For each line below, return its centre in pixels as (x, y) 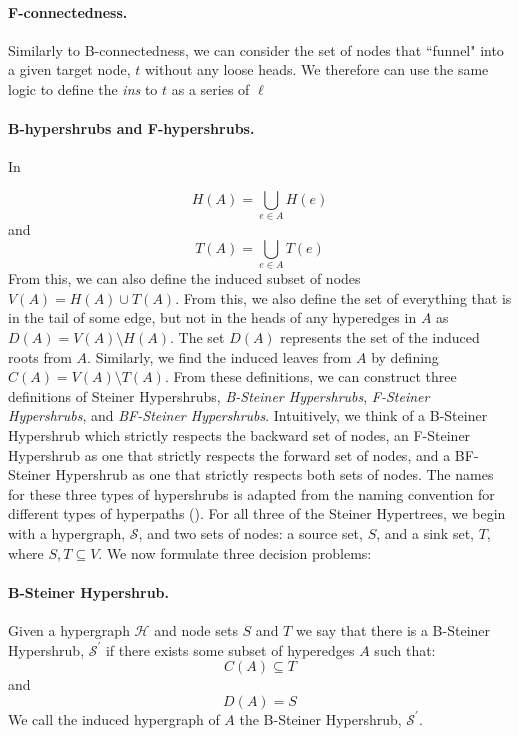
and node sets (196, 629)
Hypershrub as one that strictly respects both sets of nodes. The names (274, 474)
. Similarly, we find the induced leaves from (219, 356)
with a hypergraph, (67, 532)
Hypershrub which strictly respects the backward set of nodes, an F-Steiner (239, 434)
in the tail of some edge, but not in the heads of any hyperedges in (212, 317)
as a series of (210, 88)
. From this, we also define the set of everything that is (343, 297)
